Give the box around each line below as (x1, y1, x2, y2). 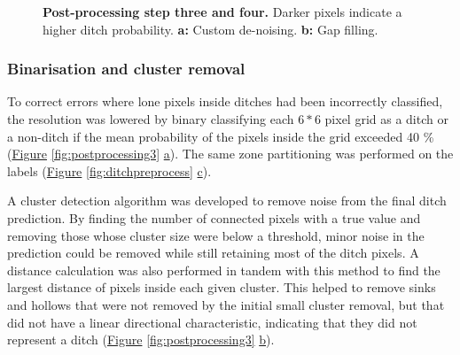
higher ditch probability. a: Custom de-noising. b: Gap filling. (43, 19, 378, 38)
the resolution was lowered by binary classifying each (7, 110, 294, 127)
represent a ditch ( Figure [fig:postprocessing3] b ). (7, 330, 275, 349)
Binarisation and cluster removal (7, 58, 246, 80)
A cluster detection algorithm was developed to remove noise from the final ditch (7, 191, 447, 210)
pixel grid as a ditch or (324, 110, 448, 127)
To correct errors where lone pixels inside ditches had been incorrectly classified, (7, 92, 443, 111)
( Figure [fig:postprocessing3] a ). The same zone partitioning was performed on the (7, 144, 454, 163)
